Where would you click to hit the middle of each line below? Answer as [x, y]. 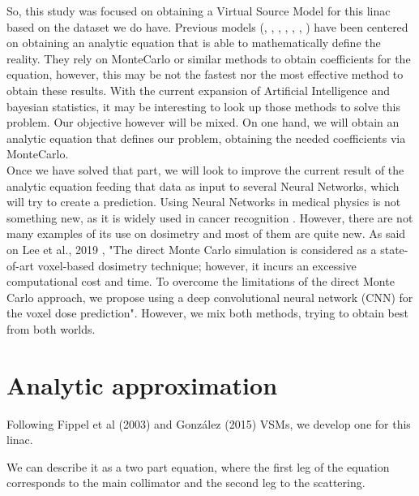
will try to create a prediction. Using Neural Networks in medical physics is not [204, 202]
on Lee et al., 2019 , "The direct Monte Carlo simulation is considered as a [192, 249]
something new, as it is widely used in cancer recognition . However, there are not [210, 217]
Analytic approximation [142, 384]
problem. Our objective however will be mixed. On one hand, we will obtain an [203, 122]
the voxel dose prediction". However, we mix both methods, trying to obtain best [207, 313]
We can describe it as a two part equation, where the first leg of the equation [198, 466]
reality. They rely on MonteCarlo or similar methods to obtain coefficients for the [209, 58]
